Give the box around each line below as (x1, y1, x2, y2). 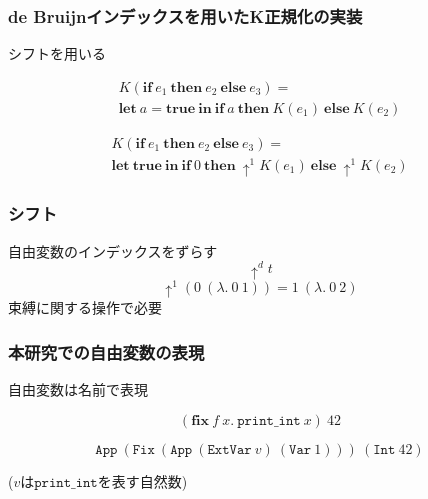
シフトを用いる (8, 43, 106, 64)
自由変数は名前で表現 (8, 379, 148, 400)
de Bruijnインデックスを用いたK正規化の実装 (8, 3, 363, 28)
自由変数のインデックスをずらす (8, 240, 218, 261)
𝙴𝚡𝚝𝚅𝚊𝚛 (207, 442, 252, 457)
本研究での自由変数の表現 (8, 340, 205, 364)
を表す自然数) (97, 470, 188, 491)
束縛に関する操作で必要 (8, 297, 162, 318)
